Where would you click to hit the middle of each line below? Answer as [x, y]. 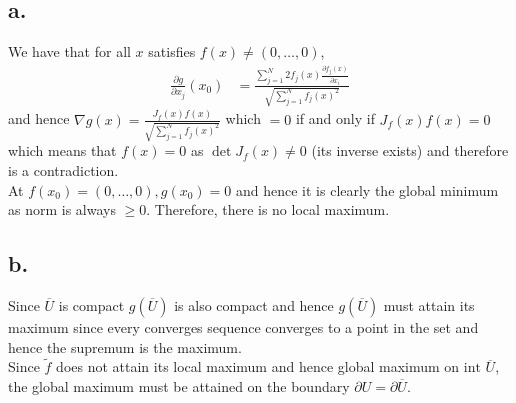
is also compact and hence [254, 305]
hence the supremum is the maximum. [125, 346]
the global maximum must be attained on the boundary [179, 386]
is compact [91, 305]
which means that [62, 150]
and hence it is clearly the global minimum [367, 189]
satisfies [172, 51]
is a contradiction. [63, 170]
